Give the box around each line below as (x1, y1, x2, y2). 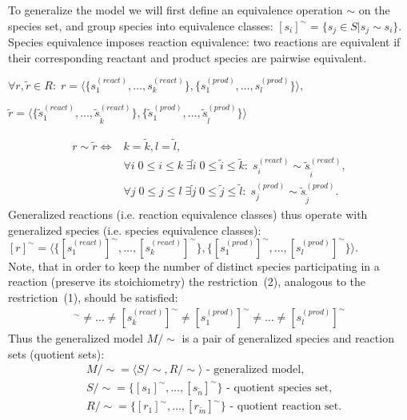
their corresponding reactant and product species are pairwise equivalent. (8, 49, 367, 65)
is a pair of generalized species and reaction (182, 330, 394, 347)
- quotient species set (226, 382, 329, 394)
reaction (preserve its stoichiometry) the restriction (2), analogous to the (8, 273, 366, 290)
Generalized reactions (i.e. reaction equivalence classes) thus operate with (8, 206, 368, 223)
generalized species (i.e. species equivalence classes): (8, 221, 261, 238)
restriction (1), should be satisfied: (8, 289, 178, 306)
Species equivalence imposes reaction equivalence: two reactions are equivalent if (8, 34, 401, 50)
